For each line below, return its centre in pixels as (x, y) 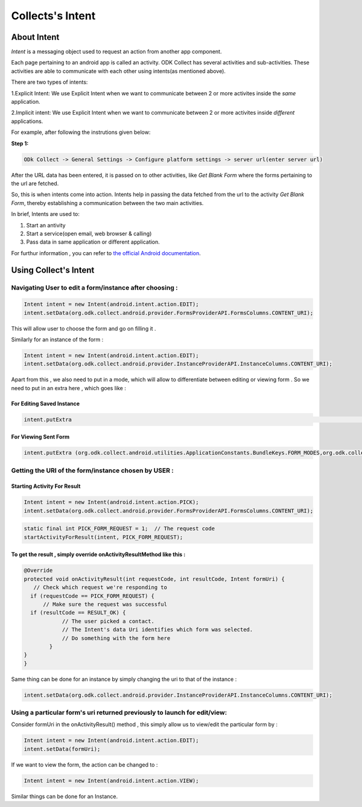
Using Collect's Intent (53, 271)
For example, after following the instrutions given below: (81, 132)
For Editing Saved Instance (46, 403)
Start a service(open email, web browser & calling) (89, 233)
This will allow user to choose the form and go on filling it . (84, 328)
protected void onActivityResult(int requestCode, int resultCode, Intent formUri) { (154, 579)
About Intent (35, 37)
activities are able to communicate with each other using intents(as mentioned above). (119, 71)
